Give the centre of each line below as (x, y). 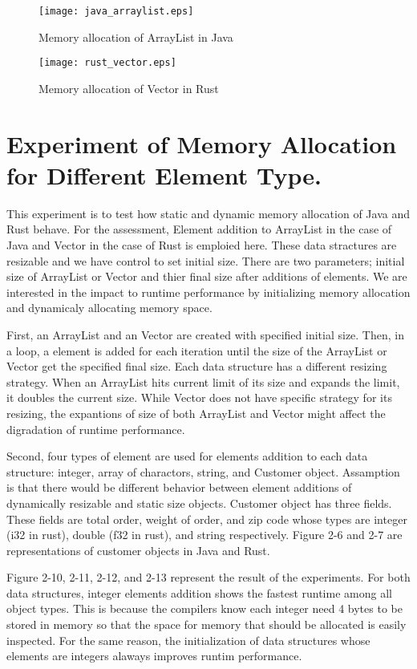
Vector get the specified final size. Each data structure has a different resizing (197, 366)
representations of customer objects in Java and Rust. (138, 550)
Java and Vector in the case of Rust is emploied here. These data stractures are (202, 245)
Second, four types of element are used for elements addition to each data (187, 456)
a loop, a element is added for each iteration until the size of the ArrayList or (197, 350)
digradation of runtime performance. (96, 429)
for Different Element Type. (164, 174)
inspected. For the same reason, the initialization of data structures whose (188, 640)
